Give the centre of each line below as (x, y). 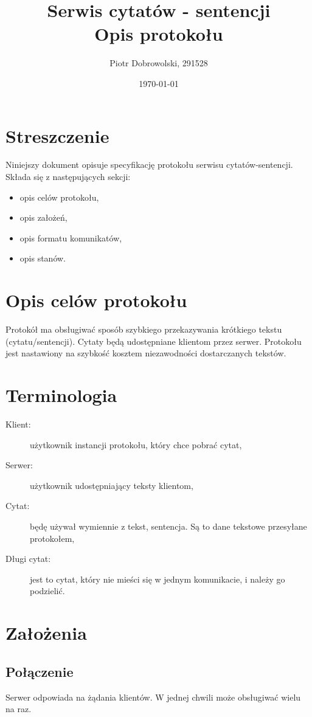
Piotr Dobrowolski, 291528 (159, 63)
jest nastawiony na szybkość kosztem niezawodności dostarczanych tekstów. (146, 353)
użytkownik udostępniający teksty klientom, (112, 485)
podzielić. (47, 591)
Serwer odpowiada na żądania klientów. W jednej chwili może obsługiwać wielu (153, 697)
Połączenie (40, 671)
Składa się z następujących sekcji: (68, 177)
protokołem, (52, 538)
